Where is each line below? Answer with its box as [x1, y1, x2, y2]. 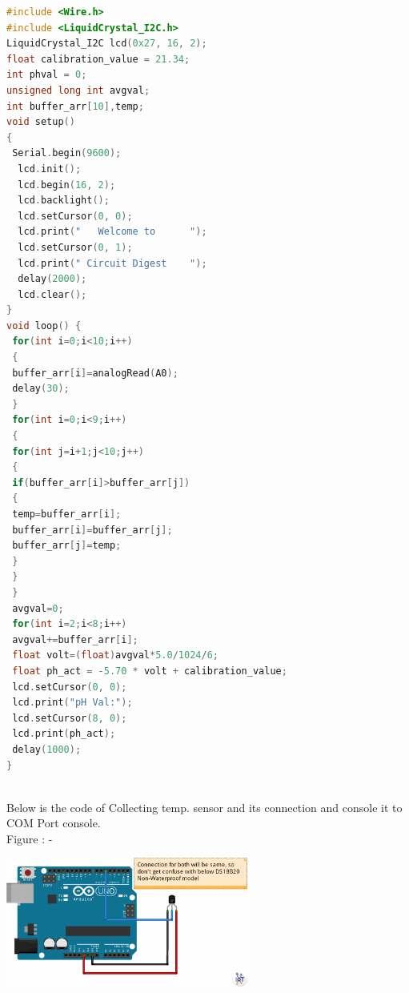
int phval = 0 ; [6, 69, 87, 81]
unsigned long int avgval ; [6, 84, 150, 96]
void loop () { [6, 320, 82, 332]
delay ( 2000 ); [18, 273, 87, 285]
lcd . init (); [18, 163, 82, 175]
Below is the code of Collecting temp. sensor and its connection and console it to [6, 798, 403, 815]
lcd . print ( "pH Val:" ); [12, 697, 133, 709]
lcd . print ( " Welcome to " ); [18, 226, 207, 238]
